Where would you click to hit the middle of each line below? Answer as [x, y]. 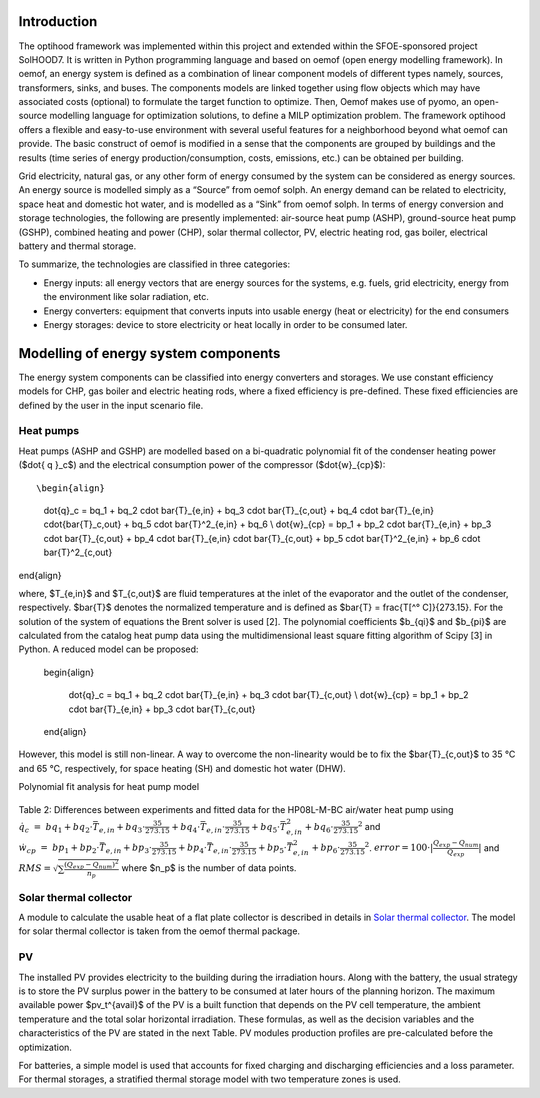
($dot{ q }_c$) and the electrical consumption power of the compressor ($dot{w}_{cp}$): [202, 465]
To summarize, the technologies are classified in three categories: [154, 264]
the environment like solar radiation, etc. [126, 297]
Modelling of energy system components [149, 353]
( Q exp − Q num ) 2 [91, 864]
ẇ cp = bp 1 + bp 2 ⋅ [59, 849]
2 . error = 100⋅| [399, 847]
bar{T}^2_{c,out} [78, 552]
